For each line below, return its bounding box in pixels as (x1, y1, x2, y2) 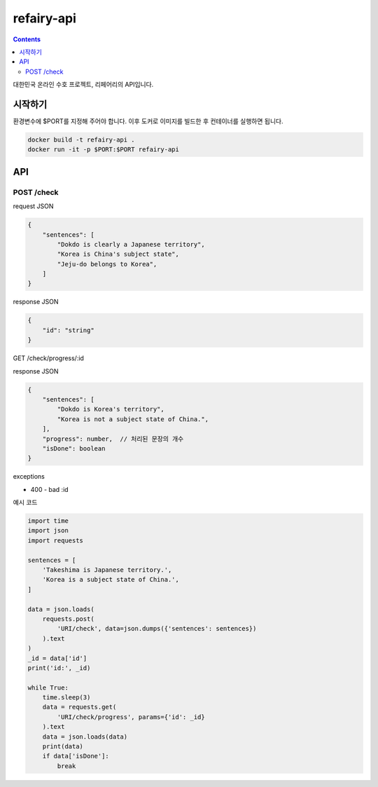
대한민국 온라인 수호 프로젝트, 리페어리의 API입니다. (13, 81, 154, 89)
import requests (27, 536, 84, 545)
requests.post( (42, 615, 94, 623)
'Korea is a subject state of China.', (42, 575, 180, 584)
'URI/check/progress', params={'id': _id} (57, 713, 206, 721)
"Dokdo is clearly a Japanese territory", (57, 240, 206, 248)
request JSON (13, 202, 54, 210)
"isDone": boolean (42, 444, 106, 452)
